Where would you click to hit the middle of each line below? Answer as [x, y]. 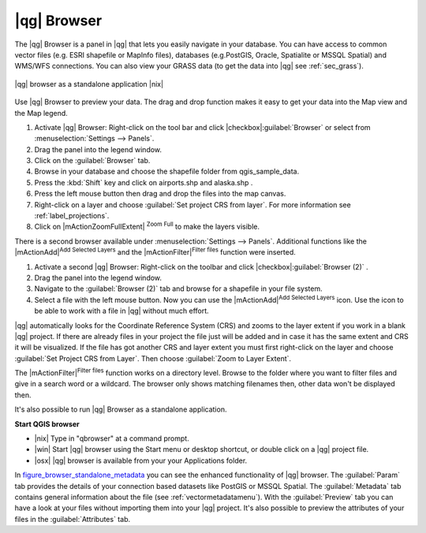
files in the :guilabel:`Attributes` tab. [72, 519]
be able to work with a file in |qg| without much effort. [121, 311]
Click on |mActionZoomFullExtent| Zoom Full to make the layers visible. [147, 226]
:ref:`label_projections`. [72, 216]
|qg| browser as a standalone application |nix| [89, 84]
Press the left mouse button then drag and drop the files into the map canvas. [160, 194]
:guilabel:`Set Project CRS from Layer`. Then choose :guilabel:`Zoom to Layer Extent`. [153, 358]
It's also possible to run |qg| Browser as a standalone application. [121, 409]
